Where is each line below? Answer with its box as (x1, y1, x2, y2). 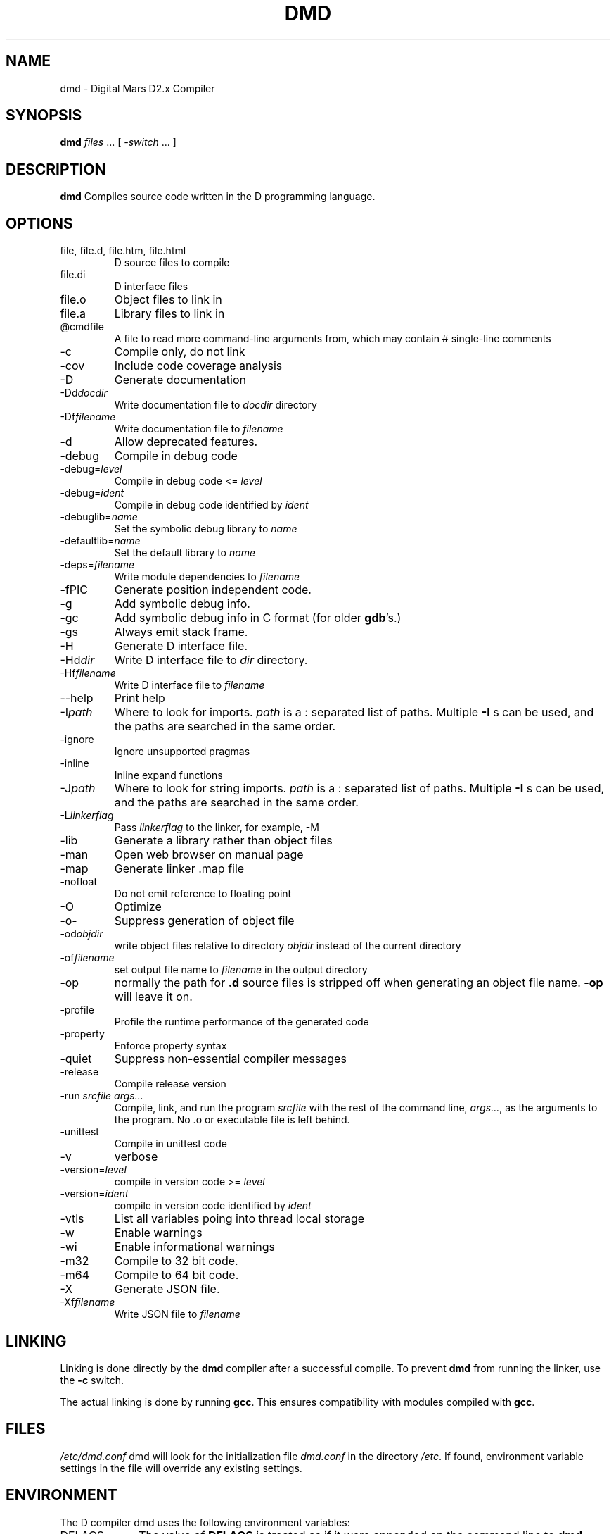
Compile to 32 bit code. (114, 1254, 238, 1268)
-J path (60, 781, 96, 796)
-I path (60, 705, 93, 720)
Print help (114, 691, 165, 706)
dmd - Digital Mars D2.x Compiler (60, 82, 215, 94)
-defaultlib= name (60, 535, 141, 547)
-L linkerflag (60, 809, 114, 822)
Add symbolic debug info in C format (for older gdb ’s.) (114, 611, 402, 625)
